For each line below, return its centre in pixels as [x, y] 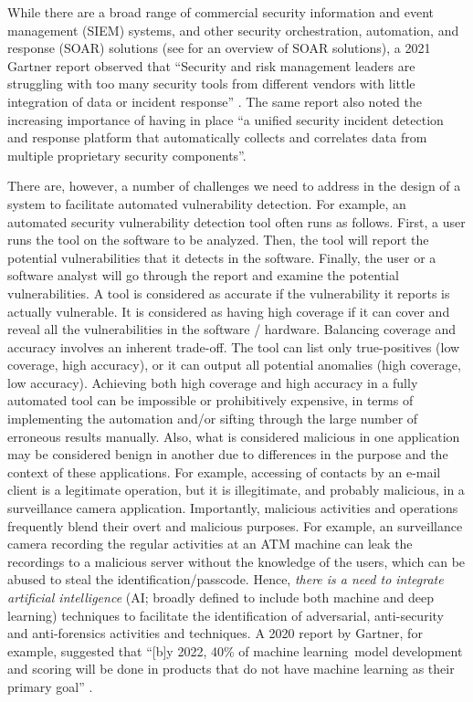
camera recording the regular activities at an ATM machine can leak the [210, 544]
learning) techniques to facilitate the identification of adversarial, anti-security [226, 615]
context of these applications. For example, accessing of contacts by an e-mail [224, 471]
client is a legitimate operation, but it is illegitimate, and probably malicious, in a [236, 490]
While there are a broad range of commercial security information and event [221, 12]
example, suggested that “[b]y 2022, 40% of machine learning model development [235, 650]
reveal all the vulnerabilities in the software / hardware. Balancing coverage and [231, 329]
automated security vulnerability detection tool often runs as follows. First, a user [236, 221]
